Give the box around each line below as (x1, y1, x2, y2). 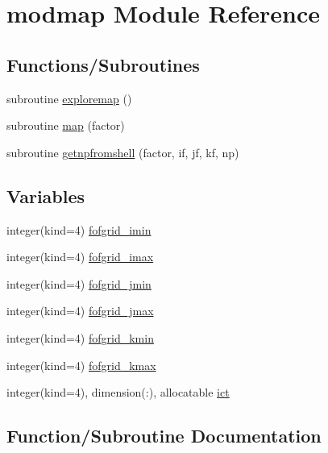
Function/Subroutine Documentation (6, 423, 322, 448)
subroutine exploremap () (6, 89, 132, 106)
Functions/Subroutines (6, 52, 200, 77)
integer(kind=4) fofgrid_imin (6, 221, 152, 238)
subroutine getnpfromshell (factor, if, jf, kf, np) (6, 143, 239, 160)
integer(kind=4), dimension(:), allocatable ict (6, 384, 230, 401)
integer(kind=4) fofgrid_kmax (6, 356, 156, 373)
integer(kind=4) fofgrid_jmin (6, 275, 152, 292)
